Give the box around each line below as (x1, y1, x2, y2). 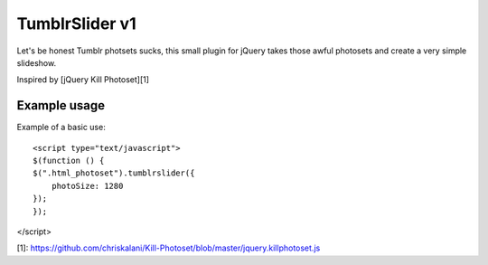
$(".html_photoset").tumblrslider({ (33, 168, 195, 178)
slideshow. (16, 57, 57, 68)
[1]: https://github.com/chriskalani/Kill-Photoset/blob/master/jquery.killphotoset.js (16, 242, 321, 253)
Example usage (16, 98, 106, 113)
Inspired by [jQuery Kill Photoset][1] (16, 74, 149, 85)
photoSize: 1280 (51, 181, 124, 191)
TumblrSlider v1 (16, 14, 136, 33)
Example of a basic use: (16, 122, 106, 133)
